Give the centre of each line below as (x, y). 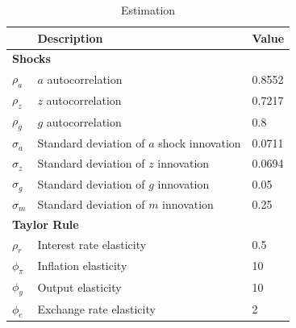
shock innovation (200, 143)
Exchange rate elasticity (96, 309)
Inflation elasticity (82, 266)
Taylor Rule (46, 224)
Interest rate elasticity (92, 245)
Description (70, 37)
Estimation (148, 10)
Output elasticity (79, 287)
